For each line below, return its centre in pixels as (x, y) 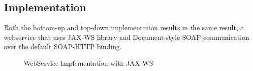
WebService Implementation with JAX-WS (89, 62)
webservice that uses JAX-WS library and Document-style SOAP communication (126, 37)
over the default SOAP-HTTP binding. (63, 46)
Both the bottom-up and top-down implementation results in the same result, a (124, 27)
